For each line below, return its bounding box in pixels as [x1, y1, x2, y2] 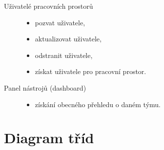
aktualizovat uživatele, [35, 34, 102, 44]
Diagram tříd [4, 128, 94, 148]
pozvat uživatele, [35, 17, 85, 27]
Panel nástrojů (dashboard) [4, 82, 86, 93]
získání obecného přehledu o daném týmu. [35, 99, 161, 109]
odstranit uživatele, [35, 50, 93, 60]
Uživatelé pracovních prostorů [4, 1, 93, 11]
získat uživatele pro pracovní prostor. [35, 66, 146, 76]
